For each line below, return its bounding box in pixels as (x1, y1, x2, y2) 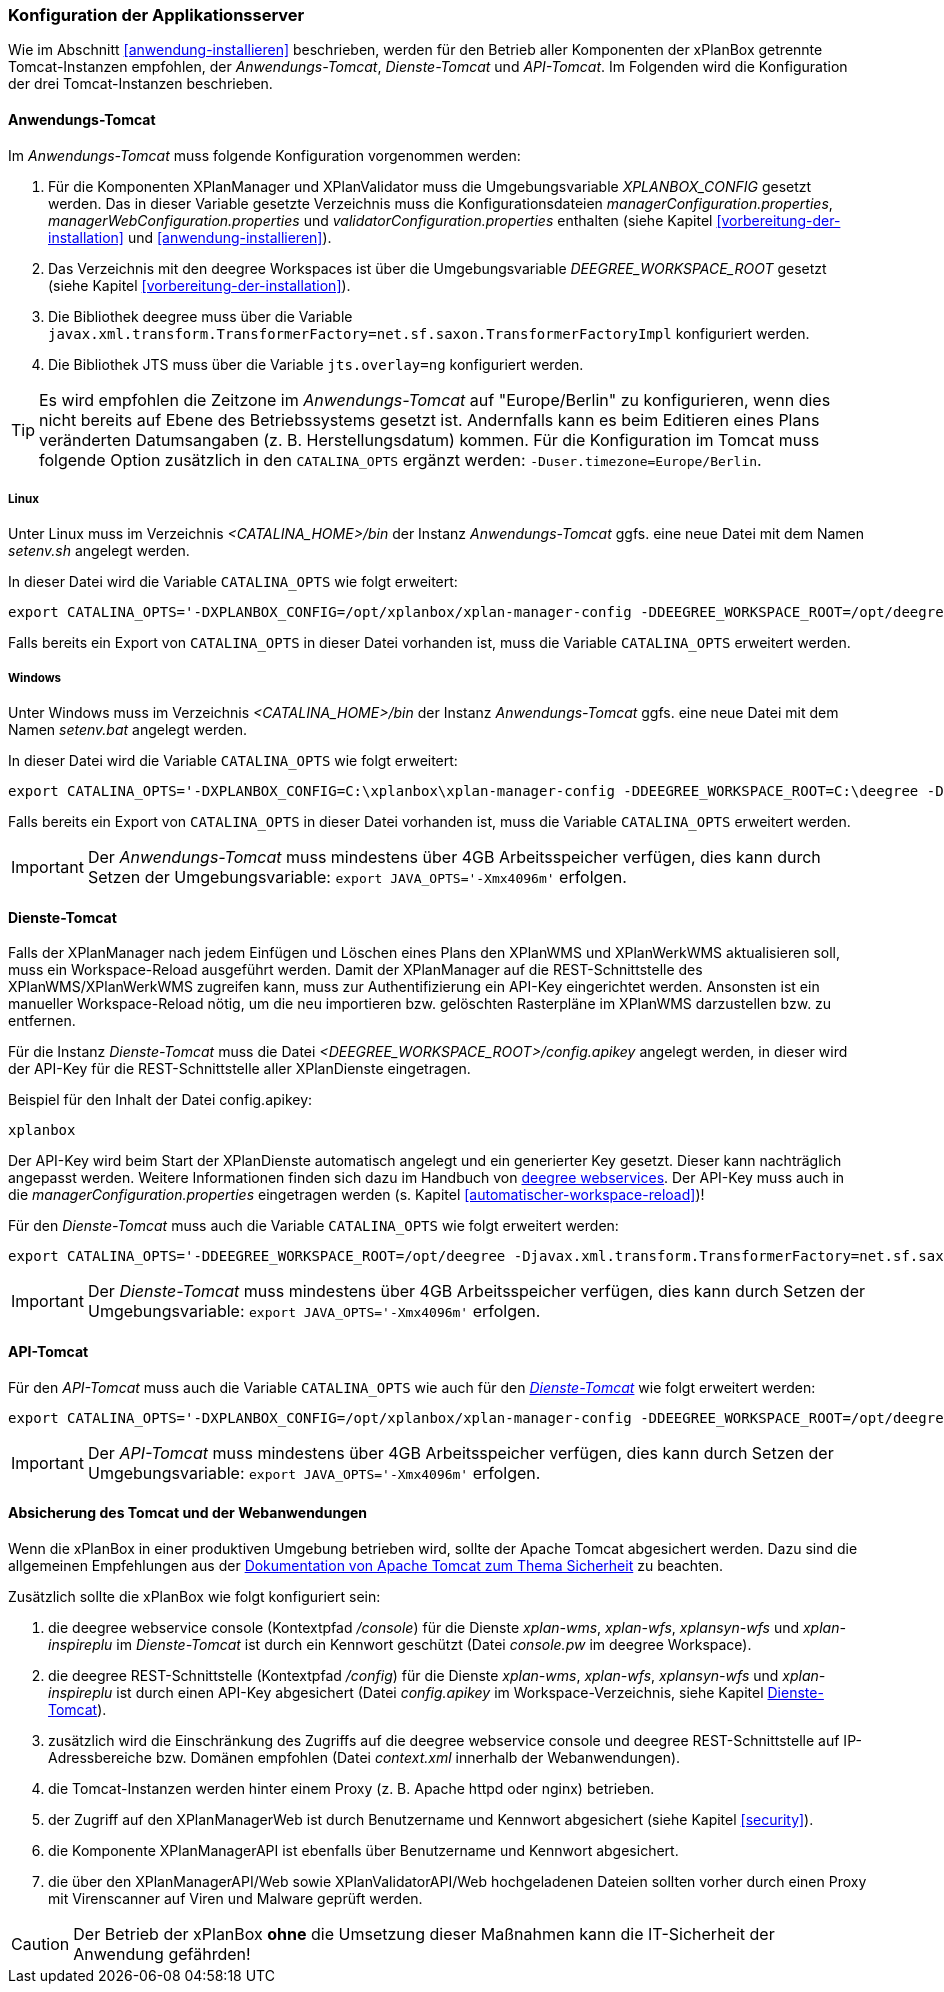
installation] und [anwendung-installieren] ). (48, 228, 332, 246)
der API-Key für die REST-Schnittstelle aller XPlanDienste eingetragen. (8, 1060, 471, 1078)
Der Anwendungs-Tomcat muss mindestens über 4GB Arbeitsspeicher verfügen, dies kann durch (87, 847, 821, 868)
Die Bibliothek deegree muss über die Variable (48, 307, 353, 325)
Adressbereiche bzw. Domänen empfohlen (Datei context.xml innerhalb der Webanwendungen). (48, 1748, 681, 1766)
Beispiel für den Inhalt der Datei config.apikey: (8, 1091, 313, 1109)
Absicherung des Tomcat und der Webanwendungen (8, 1504, 368, 1522)
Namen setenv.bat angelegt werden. (8, 721, 248, 739)
